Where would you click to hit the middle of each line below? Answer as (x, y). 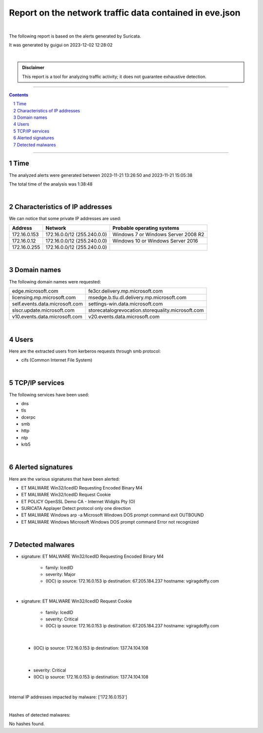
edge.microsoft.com (35, 291)
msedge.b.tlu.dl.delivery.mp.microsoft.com (138, 297)
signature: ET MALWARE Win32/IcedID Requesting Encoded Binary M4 (93, 556)
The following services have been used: (49, 395)
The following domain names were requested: (55, 282)
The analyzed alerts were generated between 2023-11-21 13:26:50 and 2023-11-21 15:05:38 (101, 175)
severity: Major (61, 574)
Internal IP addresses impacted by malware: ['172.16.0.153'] (68, 697)
